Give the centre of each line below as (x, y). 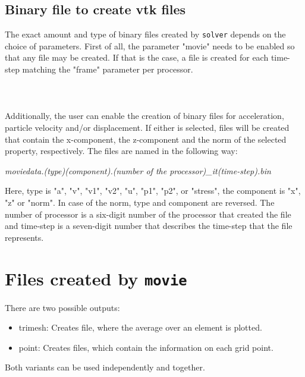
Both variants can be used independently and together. (105, 367)
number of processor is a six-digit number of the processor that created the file (148, 214)
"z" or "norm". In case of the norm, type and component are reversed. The (140, 202)
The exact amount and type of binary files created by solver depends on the (145, 34)
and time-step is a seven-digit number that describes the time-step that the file (149, 226)
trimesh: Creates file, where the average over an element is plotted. (140, 327)
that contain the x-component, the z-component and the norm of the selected (146, 139)
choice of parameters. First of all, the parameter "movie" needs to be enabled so (150, 45)
